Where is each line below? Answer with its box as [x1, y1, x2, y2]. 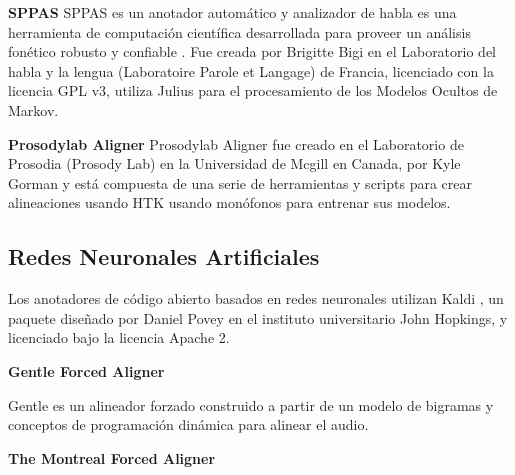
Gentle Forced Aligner [8, 360, 165, 381]
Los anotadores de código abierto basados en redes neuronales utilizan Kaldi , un [8, 288, 504, 309]
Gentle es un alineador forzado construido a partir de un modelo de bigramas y [8, 394, 494, 415]
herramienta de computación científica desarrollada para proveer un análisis [8, 21, 471, 42]
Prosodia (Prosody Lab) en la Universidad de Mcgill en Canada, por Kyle [8, 153, 461, 174]
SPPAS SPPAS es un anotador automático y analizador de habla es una [8, 2, 457, 22]
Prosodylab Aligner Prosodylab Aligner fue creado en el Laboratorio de [8, 133, 464, 154]
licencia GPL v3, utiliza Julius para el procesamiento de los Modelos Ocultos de [8, 80, 498, 101]
